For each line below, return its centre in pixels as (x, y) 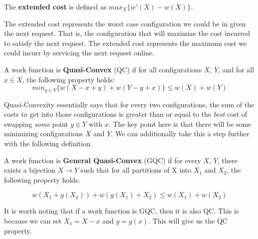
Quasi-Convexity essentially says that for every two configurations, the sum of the (129, 104)
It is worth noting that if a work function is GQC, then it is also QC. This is (122, 211)
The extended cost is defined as (55, 6)
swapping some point (36, 123)
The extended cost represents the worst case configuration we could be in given (125, 23)
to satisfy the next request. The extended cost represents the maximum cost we (126, 43)
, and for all (236, 69)
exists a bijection (30, 170)
